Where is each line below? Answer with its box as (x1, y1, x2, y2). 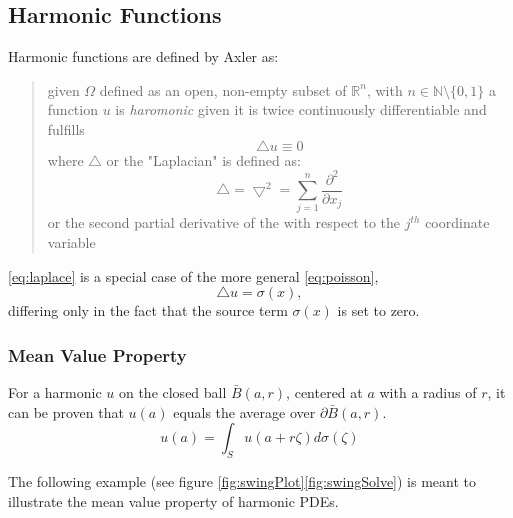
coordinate (425, 212, 490, 233)
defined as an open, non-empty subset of (99, 79, 347, 100)
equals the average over (173, 401, 316, 422)
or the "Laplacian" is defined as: (106, 149, 301, 170)
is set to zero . (337, 300, 420, 321)
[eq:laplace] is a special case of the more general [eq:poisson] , (8, 265, 379, 286)
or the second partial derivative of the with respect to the (47, 212, 401, 233)
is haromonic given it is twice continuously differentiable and (115, 99, 487, 120)
